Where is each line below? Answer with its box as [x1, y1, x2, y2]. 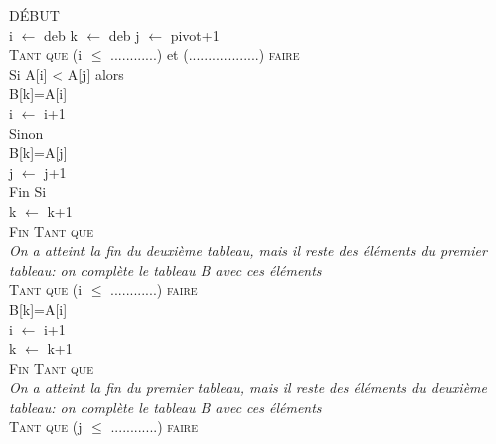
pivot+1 [170, 24, 220, 45]
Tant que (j [9, 416, 83, 437]
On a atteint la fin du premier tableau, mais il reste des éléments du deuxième [9, 377, 487, 398]
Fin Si [9, 181, 47, 202]
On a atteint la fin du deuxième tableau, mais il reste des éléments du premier [9, 240, 487, 261]
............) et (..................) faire [110, 44, 300, 65]
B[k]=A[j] [9, 142, 68, 163]
